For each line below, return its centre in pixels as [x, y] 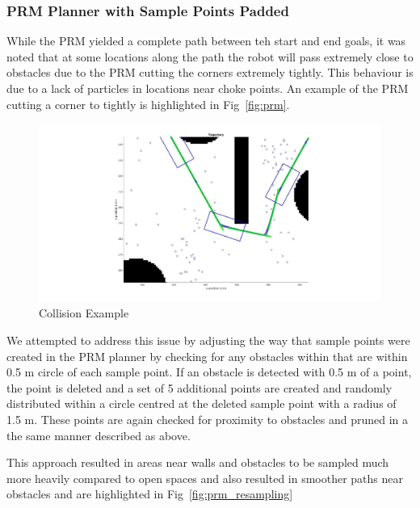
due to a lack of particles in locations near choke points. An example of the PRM [208, 88]
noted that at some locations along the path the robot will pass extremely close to [210, 56]
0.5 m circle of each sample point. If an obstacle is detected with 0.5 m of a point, [209, 372]
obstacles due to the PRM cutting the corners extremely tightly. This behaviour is [210, 72]
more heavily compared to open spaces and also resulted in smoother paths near [205, 478]
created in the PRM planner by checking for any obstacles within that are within [207, 356]
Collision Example [84, 313]
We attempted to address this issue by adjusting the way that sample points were [208, 340]
